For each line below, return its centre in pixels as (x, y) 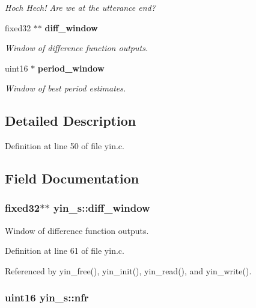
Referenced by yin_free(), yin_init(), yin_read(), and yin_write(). (128, 270)
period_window (71, 68)
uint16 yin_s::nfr (47, 297)
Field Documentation (72, 178)
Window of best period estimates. (66, 88)
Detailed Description (71, 121)
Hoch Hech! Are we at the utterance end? (80, 7)
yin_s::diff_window (102, 208)
